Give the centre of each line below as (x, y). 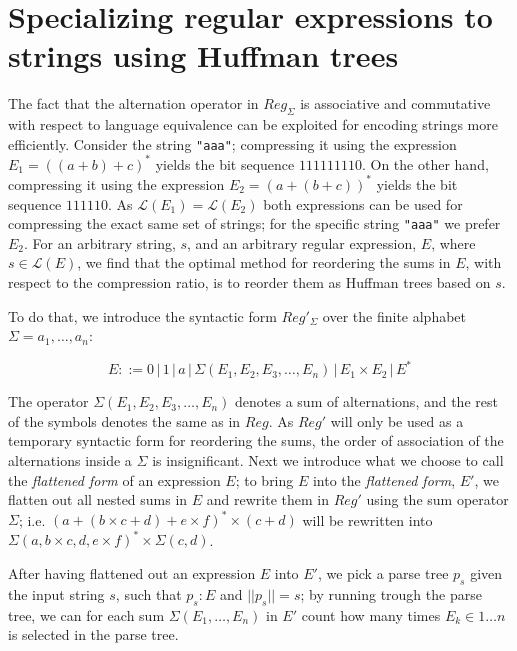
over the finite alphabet (394, 315)
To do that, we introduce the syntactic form (142, 315)
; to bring (264, 479)
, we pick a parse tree (383, 573)
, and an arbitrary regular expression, (302, 242)
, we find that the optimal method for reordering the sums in (264, 262)
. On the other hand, (425, 163)
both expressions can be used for (363, 203)
